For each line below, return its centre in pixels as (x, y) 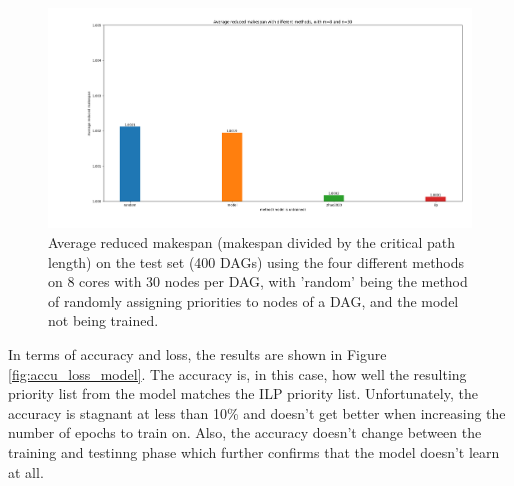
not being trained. (103, 320)
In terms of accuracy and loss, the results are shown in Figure (197, 354)
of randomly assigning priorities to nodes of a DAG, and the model (253, 300)
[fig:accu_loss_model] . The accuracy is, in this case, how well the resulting (237, 373)
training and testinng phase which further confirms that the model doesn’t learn (254, 452)
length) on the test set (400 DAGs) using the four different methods (256, 261)
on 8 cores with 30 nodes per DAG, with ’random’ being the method (258, 281)
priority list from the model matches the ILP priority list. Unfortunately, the (243, 393)
